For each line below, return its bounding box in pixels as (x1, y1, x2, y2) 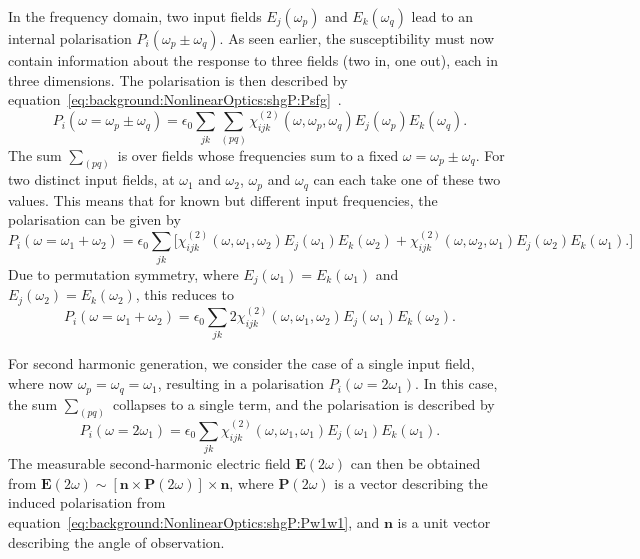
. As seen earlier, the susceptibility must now (219, 28, 495, 48)
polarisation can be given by (8, 209, 181, 230)
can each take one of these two (313, 169, 501, 190)
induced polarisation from (8, 492, 166, 513)
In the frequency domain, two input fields (8, 6, 262, 26)
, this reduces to (135, 284, 234, 305)
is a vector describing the (334, 472, 488, 493)
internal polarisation (8, 28, 132, 48)
